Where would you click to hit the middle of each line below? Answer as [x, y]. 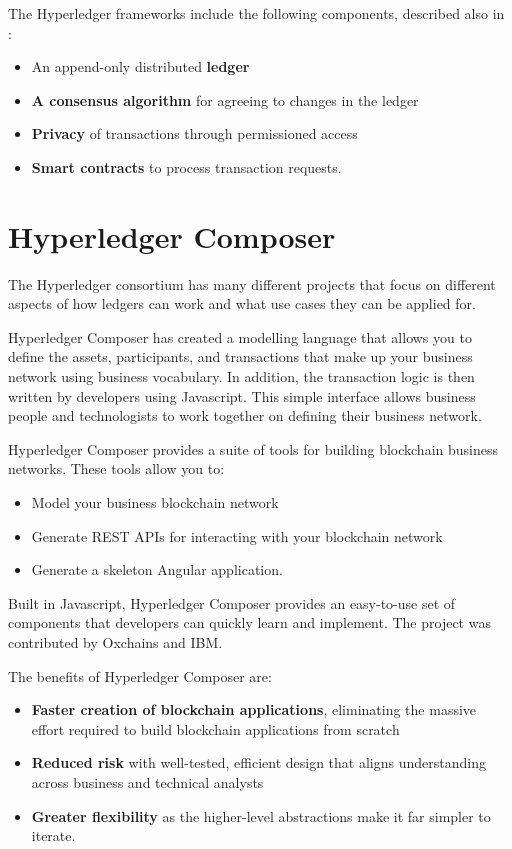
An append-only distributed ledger [140, 66]
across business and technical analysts [147, 781]
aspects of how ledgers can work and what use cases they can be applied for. [242, 303]
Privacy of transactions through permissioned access [194, 133]
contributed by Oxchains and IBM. [115, 642]
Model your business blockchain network [155, 502]
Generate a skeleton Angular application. [157, 569]
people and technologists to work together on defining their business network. [245, 415]
